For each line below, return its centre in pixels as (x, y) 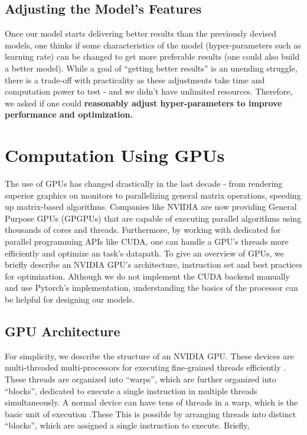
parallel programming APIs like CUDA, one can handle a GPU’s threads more (147, 241)
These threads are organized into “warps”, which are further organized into (141, 379)
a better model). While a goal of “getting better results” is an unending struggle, (151, 68)
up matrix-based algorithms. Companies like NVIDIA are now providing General (151, 207)
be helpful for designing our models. (70, 299)
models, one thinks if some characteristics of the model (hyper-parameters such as (153, 45)
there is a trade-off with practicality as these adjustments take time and (135, 79)
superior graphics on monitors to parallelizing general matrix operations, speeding (153, 195)
